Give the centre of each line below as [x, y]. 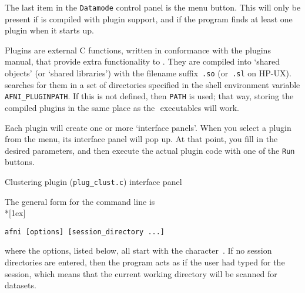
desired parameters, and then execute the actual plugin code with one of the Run [150, 150]
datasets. [21, 285]
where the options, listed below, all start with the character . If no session [138, 250]
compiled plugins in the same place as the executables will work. [122, 107]
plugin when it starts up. [49, 30]
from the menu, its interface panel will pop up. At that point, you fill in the [141, 139]
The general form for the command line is [80, 201]
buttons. [20, 162]
